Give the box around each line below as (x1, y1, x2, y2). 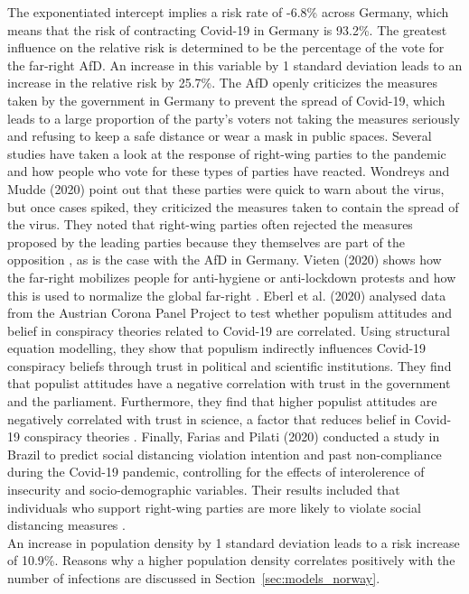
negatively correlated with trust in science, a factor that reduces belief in (7, 409, 411, 428)
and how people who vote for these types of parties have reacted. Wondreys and (7, 162, 450, 181)
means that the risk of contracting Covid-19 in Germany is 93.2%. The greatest (7, 20, 447, 39)
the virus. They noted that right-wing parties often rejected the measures (7, 215, 413, 234)
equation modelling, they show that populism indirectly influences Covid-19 (7, 339, 427, 357)
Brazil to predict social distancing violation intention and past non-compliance (7, 444, 442, 463)
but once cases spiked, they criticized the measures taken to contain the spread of (7, 197, 459, 216)
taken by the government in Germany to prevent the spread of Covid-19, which (7, 90, 446, 109)
